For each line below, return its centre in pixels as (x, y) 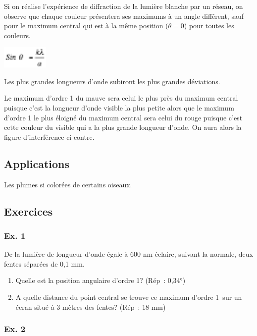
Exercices (28, 211)
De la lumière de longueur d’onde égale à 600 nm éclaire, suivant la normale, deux (128, 254)
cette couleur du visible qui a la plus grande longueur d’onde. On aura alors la (123, 127)
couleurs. (17, 35)
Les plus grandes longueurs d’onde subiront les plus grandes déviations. (112, 81)
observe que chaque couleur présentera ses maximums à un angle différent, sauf (124, 16)
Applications (37, 163)
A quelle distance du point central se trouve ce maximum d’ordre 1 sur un (129, 297)
